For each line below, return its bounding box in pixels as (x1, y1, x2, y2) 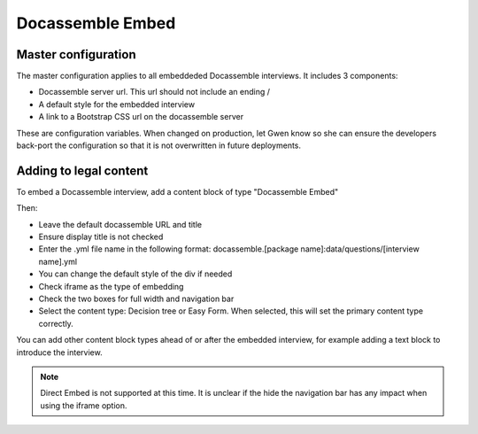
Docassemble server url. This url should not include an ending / (38, 87, 270, 97)
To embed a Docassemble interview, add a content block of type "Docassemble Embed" (16, 186, 339, 197)
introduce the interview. (16, 346, 103, 358)
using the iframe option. (40, 399, 127, 411)
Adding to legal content (16, 163, 149, 178)
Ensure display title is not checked (38, 231, 164, 243)
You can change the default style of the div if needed (38, 268, 233, 279)
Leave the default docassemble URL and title (38, 219, 203, 229)
